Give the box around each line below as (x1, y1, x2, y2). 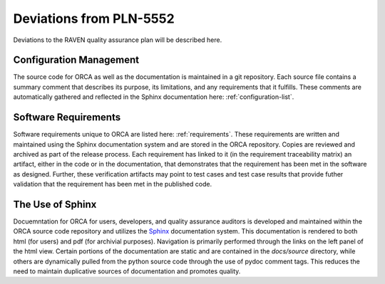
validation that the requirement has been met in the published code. (13, 180, 212, 189)
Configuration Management (13, 54, 140, 66)
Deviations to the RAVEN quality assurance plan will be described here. (13, 36, 222, 44)
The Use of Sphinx (13, 198, 97, 210)
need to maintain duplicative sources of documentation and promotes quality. (13, 267, 241, 275)
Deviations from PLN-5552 (13, 11, 175, 26)
